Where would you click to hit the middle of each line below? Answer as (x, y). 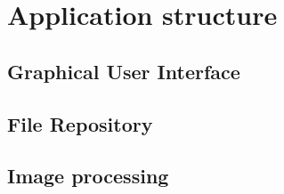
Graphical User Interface (124, 71)
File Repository (80, 123)
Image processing (88, 176)
